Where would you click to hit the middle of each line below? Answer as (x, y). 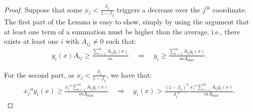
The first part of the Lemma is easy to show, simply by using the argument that (126, 22)
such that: (121, 41)
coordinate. (229, 9)
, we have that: (129, 74)
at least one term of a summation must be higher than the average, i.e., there (122, 31)
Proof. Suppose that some (43, 9)
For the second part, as (39, 74)
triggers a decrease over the (158, 9)
